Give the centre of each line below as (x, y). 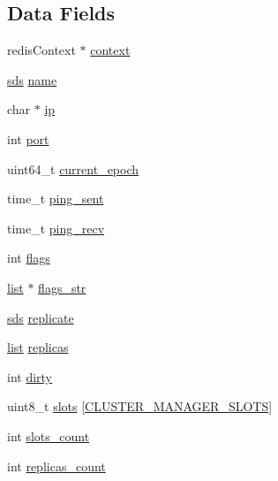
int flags (29, 258)
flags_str (62, 287)
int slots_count (49, 435)
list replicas (38, 347)
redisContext (41, 50)
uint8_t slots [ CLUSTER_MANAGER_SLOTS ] (140, 406)
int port (28, 138)
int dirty (30, 376)
